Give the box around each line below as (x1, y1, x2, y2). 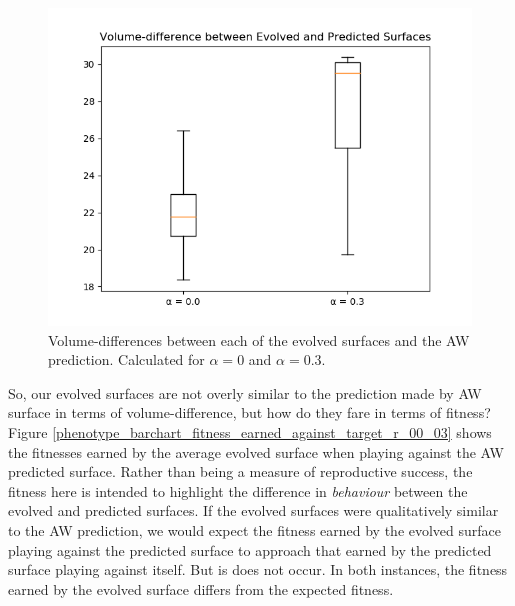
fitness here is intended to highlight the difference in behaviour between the (8, 480, 468, 501)
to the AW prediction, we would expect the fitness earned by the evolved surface (8, 519, 502, 540)
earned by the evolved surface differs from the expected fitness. (8, 578, 394, 599)
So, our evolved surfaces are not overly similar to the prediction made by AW (8, 382, 482, 403)
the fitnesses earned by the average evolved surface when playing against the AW (8, 441, 504, 462)
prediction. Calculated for (48, 349, 205, 370)
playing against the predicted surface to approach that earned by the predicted (8, 539, 492, 560)
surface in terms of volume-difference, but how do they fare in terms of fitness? (8, 402, 491, 423)
